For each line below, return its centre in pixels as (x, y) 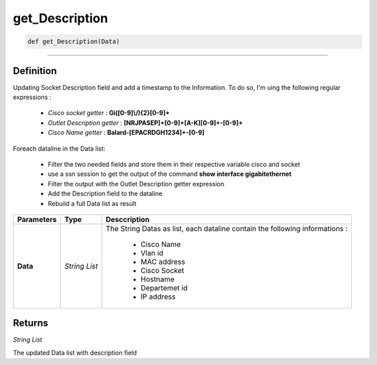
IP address (158, 297)
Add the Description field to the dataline (105, 194)
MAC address (163, 262)
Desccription (128, 219)
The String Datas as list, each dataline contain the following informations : (227, 228)
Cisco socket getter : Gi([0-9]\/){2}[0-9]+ (109, 113)
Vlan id (152, 253)
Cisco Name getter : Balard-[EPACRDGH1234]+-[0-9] (126, 133)
